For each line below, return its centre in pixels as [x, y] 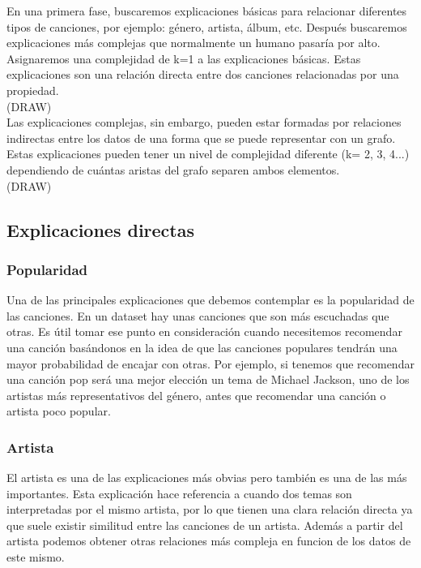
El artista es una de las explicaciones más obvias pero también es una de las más [207, 478]
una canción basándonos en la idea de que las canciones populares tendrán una [202, 347]
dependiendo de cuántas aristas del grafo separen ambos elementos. [173, 169]
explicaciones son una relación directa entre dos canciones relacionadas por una [203, 74]
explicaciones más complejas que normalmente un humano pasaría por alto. [193, 43]
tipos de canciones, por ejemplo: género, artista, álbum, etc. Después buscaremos [207, 26]
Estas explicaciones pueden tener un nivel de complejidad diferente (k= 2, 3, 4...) [208, 154]
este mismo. [36, 557]
